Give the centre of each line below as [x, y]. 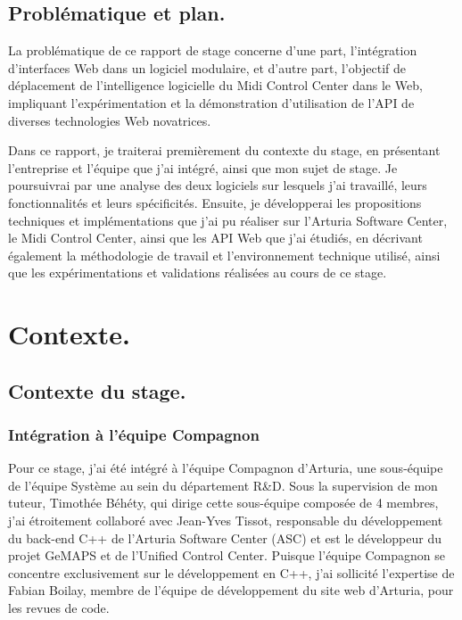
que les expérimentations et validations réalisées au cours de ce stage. [198, 273]
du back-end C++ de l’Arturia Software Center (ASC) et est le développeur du [225, 537]
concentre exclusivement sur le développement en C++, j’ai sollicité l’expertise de [231, 572]
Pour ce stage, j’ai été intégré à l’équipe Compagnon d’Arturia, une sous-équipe [226, 468]
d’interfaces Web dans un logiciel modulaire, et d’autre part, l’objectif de [207, 67]
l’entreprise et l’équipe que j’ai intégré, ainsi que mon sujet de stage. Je [203, 167]
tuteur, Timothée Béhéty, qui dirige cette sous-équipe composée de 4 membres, [223, 503]
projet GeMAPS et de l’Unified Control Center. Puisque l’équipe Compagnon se [227, 555]
